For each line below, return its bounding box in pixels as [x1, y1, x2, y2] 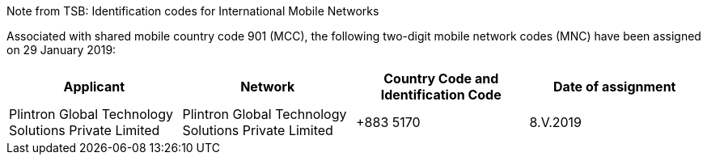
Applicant [63, 78, 125, 95]
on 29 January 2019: [6, 43, 116, 57]
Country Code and [383, 70, 499, 87]
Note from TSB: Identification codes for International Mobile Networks [6, 4, 379, 18]
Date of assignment [553, 78, 676, 95]
